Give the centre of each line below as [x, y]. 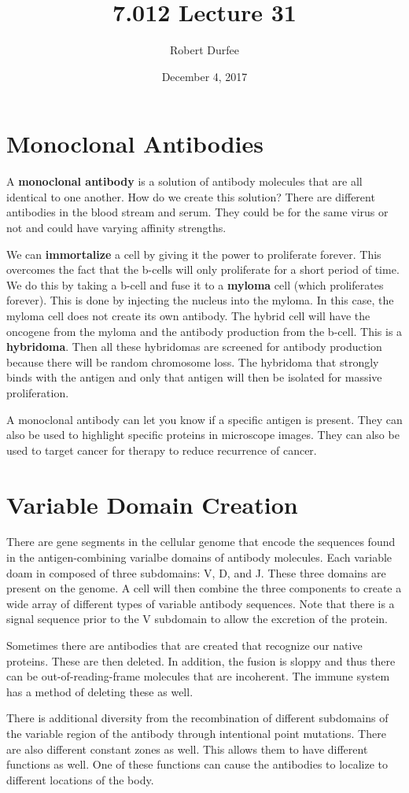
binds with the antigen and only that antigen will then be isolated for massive [194, 377]
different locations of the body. [80, 779]
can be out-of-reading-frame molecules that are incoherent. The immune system [198, 676]
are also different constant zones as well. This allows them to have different [187, 749]
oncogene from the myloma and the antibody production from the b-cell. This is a [204, 331]
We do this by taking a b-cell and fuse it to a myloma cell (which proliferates [195, 284]
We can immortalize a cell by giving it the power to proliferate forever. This [194, 254]
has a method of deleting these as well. [100, 691]
